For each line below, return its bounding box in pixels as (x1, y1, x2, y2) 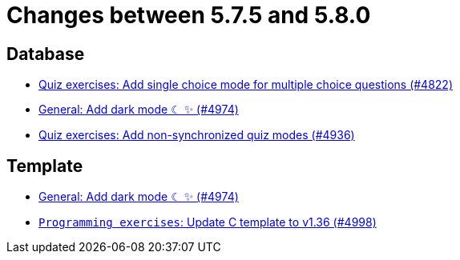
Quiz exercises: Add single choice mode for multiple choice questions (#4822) (38, 78, 454, 92)
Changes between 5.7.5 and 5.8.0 (6, 2, 371, 29)
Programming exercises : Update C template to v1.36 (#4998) (38, 215, 377, 230)
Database (6, 43, 85, 64)
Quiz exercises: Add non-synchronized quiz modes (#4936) (38, 128, 355, 142)
